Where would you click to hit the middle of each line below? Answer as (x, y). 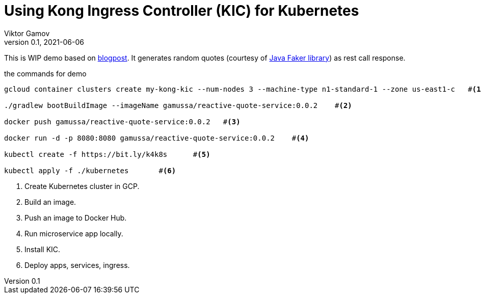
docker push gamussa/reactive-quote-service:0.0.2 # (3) (122, 121)
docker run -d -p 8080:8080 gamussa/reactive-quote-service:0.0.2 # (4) (157, 138)
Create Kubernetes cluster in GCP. (82, 186)
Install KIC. (43, 249)
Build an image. (50, 202)
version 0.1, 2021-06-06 (44, 42)
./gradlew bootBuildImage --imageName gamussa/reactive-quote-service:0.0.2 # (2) (178, 105)
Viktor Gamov (27, 33)
